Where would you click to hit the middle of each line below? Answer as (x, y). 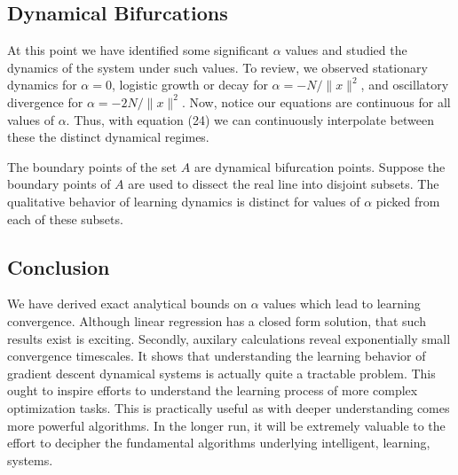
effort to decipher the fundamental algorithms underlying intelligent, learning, (219, 443)
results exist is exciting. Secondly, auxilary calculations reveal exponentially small (229, 338)
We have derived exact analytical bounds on (127, 304)
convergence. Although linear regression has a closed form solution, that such (217, 320)
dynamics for (42, 85)
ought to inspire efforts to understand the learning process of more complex (213, 390)
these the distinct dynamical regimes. (108, 137)
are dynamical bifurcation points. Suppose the (320, 166)
